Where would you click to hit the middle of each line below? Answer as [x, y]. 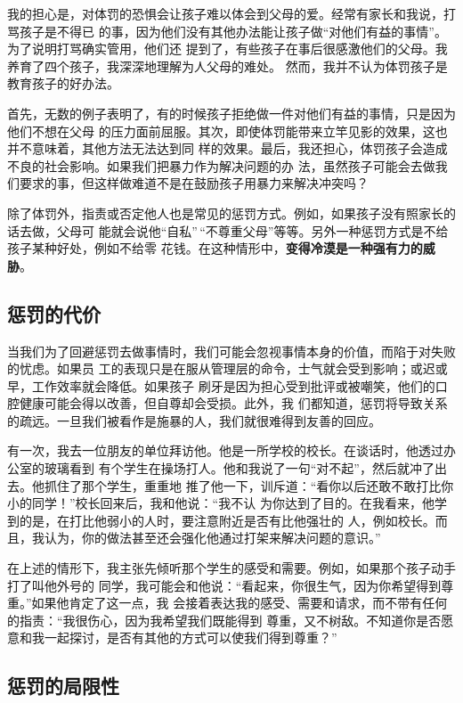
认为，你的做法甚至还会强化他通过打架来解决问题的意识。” [212, 538]
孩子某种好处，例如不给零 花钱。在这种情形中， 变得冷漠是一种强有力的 [215, 248]
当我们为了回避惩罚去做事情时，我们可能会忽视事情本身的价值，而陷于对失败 [231, 351]
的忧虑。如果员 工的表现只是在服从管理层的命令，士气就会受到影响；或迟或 [227, 368]
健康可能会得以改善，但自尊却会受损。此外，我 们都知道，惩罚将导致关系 [233, 403]
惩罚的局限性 [63, 686]
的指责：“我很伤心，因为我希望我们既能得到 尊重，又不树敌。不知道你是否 [224, 620]
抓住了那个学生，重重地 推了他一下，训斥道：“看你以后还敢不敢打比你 [249, 485]
